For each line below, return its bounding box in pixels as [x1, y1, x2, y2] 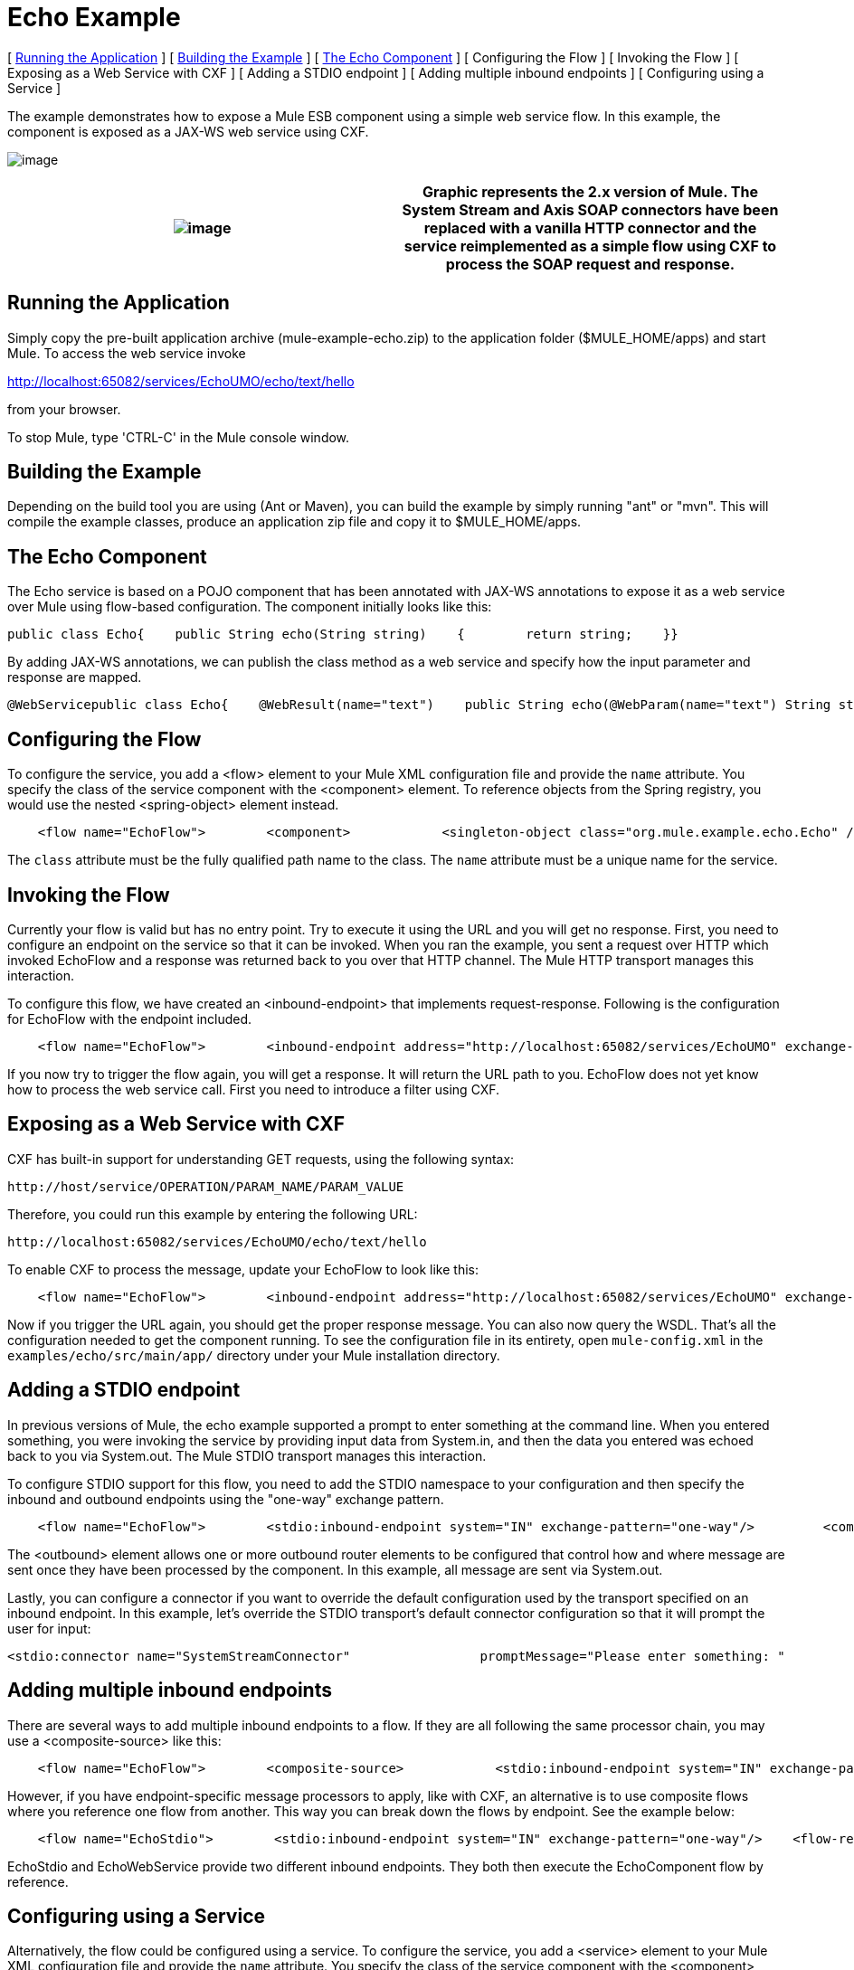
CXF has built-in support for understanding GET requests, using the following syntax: [7, 1151, 515, 1167]
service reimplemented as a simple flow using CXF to [403, 236, 777, 255]
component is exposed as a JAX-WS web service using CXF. [7, 123, 369, 139]
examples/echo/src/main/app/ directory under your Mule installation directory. [7, 1347, 500, 1363]
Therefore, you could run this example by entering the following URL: [7, 1206, 418, 1222]
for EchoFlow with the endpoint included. [7, 1010, 252, 1027]
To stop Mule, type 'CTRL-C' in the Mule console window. [7, 429, 350, 445]
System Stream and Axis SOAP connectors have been [402, 200, 779, 219]
